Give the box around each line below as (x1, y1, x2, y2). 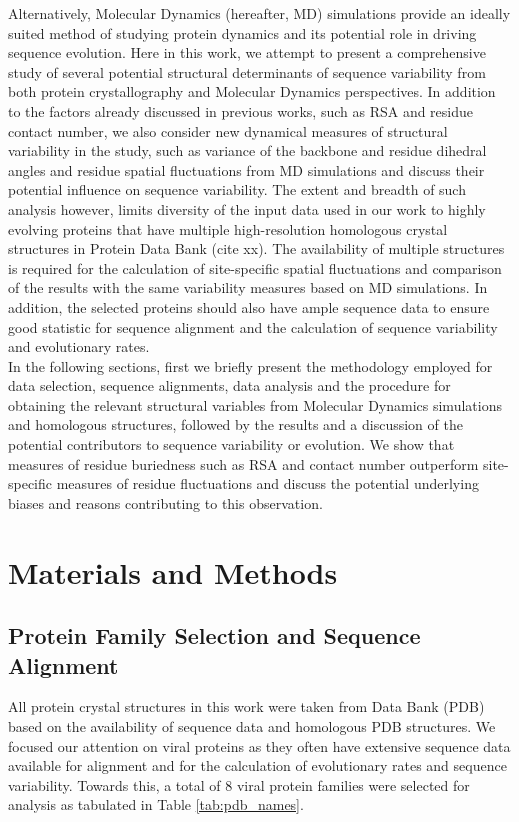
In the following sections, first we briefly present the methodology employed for (8, 355, 493, 376)
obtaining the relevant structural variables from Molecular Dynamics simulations (8, 394, 502, 415)
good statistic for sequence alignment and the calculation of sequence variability (8, 316, 498, 337)
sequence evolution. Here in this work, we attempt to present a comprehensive (8, 42, 486, 63)
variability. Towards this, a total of (8, 774, 221, 795)
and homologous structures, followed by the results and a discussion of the (8, 414, 463, 435)
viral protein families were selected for (236, 774, 470, 795)
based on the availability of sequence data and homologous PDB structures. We (8, 716, 496, 736)
